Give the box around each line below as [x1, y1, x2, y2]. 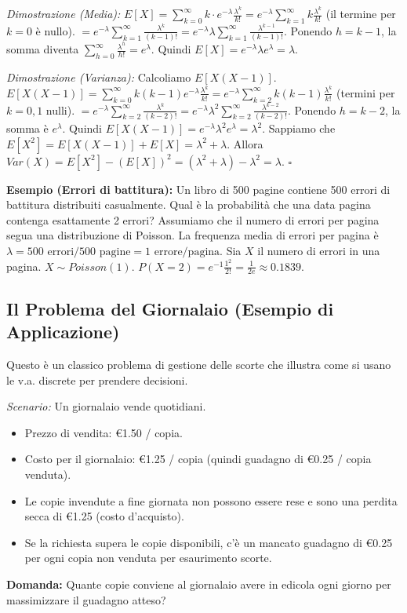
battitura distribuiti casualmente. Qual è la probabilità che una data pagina [6, 196, 371, 213]
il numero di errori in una [257, 242, 380, 258]
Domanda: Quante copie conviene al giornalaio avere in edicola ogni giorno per [6, 576, 391, 592]
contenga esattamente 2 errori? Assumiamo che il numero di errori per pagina [6, 211, 380, 228]
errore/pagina [154, 246, 220, 257]
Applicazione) [6, 319, 120, 344]
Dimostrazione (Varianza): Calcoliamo [6, 69, 191, 86]
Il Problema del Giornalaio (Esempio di [6, 296, 334, 320]
